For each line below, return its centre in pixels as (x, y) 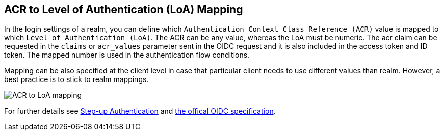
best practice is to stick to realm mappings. (76, 79)
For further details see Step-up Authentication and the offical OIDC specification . (140, 111)
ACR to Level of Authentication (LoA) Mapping (124, 9)
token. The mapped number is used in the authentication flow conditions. (127, 55)
